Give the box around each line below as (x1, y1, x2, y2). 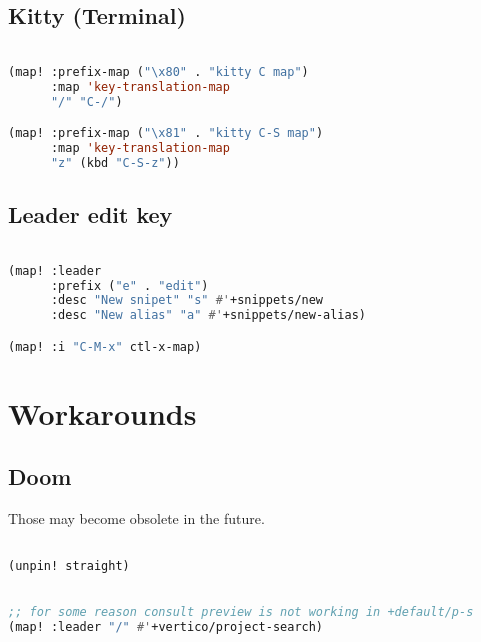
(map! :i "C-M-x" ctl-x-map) (8, 339, 202, 354)
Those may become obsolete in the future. (8, 508, 265, 529)
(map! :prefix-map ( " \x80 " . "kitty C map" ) (8, 64, 309, 79)
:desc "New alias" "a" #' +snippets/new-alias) (50, 308, 366, 323)
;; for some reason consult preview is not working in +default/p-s (8, 605, 474, 620)
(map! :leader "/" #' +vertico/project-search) (8, 619, 324, 634)
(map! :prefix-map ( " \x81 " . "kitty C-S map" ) (8, 126, 324, 141)
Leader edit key (8, 199, 173, 230)
